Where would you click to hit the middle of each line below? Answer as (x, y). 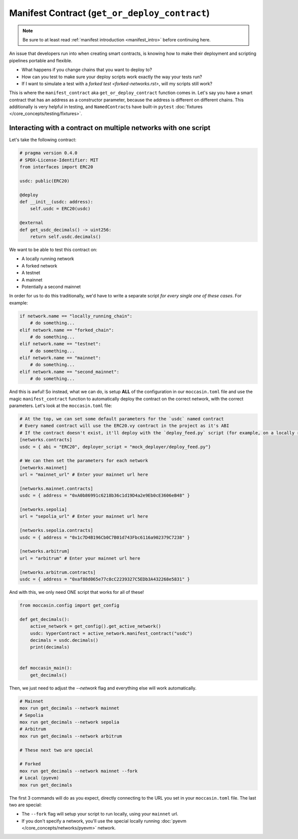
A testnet (31, 273)
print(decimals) (50, 647)
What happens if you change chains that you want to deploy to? (87, 70)
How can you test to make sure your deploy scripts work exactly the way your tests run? (112, 77)
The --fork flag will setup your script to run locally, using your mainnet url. (100, 814)
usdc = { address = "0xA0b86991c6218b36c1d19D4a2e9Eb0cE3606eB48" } (105, 495)
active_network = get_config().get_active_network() (96, 626)
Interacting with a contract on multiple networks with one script (110, 128)
